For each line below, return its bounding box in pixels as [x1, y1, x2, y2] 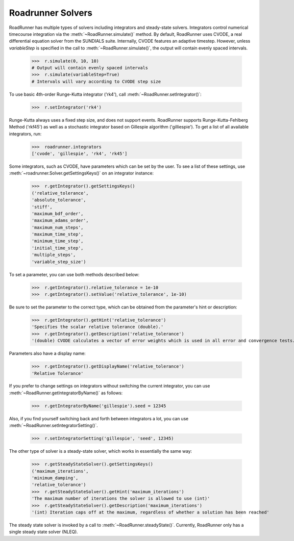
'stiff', [31, 204, 53, 209]
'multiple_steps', [31, 252, 76, 258]
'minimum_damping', [31, 475, 78, 481]
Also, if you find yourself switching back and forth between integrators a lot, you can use [9, 415, 189, 421]
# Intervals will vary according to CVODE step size [31, 78, 161, 84]
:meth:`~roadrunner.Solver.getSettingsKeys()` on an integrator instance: [9, 170, 154, 176]
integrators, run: [9, 130, 42, 137]
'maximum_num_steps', [31, 225, 84, 230]
